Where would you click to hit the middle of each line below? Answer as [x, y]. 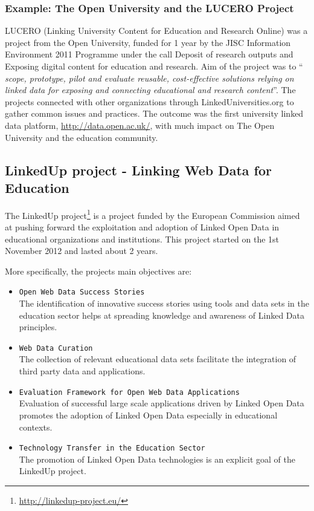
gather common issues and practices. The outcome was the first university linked [154, 113]
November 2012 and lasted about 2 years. [82, 251]
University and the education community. [82, 137]
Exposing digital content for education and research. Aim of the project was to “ [154, 66]
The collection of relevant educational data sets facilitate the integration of [158, 359]
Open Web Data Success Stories [82, 292]
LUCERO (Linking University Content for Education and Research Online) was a [156, 31]
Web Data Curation [56, 348]
